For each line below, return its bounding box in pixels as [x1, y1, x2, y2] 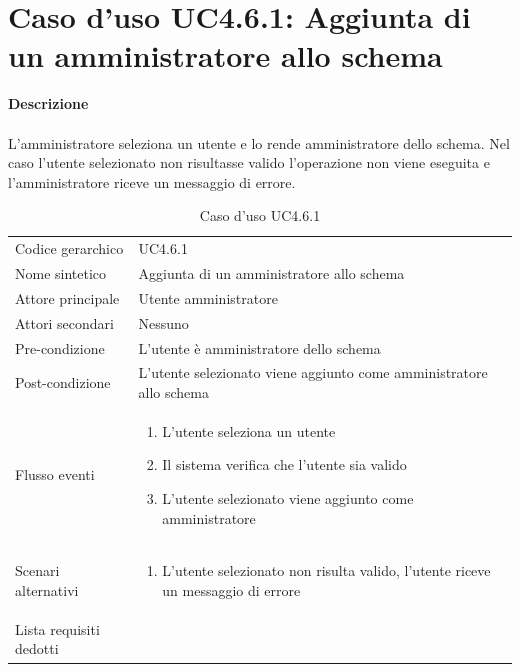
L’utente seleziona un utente [162, 420, 336, 441]
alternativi [15, 580, 79, 600]
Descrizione [8, 93, 89, 114]
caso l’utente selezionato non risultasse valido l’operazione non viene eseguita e [8, 152, 490, 173]
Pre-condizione [15, 337, 105, 358]
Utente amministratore [138, 287, 278, 308]
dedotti [15, 638, 59, 659]
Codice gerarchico [15, 238, 124, 259]
